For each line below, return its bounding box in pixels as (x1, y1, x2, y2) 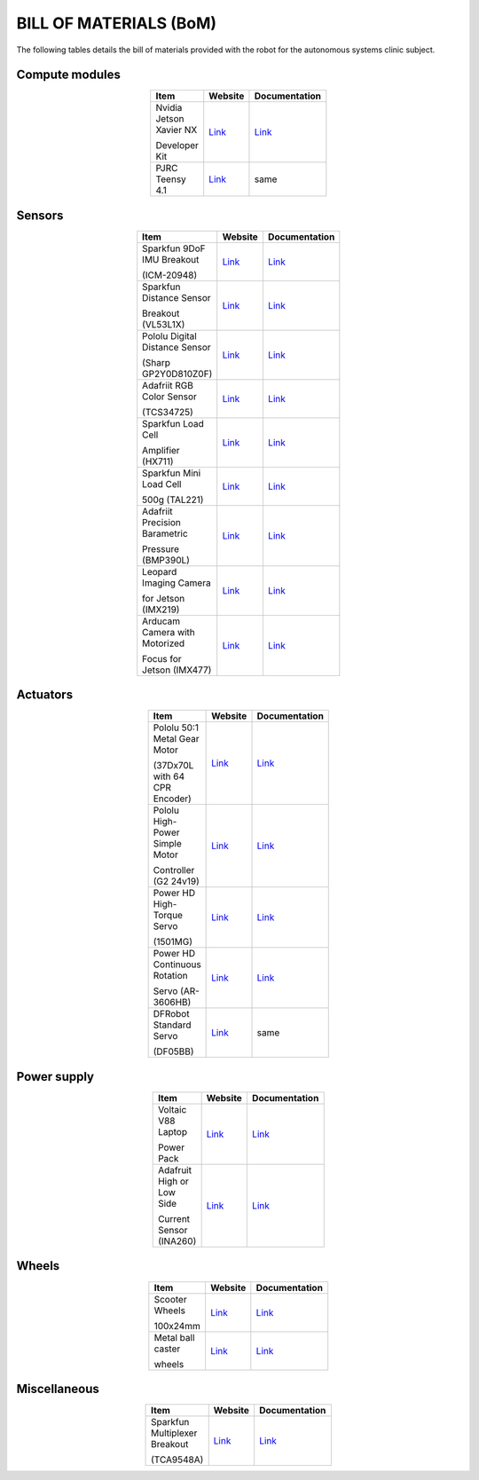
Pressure (142, 542, 180, 555)
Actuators (16, 688, 74, 703)
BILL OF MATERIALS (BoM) (16, 13, 217, 33)
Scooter (153, 1293, 187, 1305)
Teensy (155, 173, 186, 185)
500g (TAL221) (142, 493, 204, 506)
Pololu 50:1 (153, 721, 200, 734)
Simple (153, 838, 182, 850)
